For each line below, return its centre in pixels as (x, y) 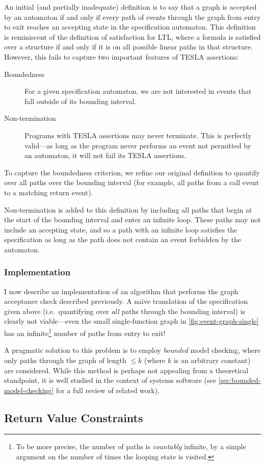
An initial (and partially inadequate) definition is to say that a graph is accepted (130, 7)
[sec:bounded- (240, 380)
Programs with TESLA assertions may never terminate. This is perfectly (138, 135)
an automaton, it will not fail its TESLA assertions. (105, 155)
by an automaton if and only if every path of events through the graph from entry (132, 17)
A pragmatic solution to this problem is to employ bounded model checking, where (132, 350)
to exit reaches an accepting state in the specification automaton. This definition (130, 27)
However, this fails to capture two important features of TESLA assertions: (122, 56)
